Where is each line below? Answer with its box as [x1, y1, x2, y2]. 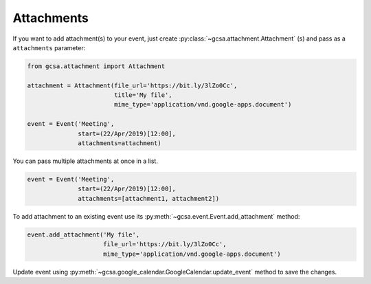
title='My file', [113, 91, 172, 99]
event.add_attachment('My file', [27, 230, 140, 239]
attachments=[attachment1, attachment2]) [78, 195, 220, 202]
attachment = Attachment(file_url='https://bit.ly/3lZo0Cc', [27, 81, 238, 89]
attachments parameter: [12, 43, 86, 52]
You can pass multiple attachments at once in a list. [12, 157, 158, 165]
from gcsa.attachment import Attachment [27, 62, 165, 70]
